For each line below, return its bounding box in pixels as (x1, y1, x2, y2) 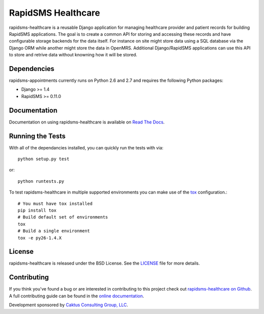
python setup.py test (18, 156, 69, 162)
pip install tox (18, 207, 57, 213)
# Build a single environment (18, 228, 90, 234)
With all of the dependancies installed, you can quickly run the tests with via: (9, 145, 164, 150)
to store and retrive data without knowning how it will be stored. (9, 52, 137, 58)
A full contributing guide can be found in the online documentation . (9, 293, 144, 299)
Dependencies (9, 64, 55, 73)
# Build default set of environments (18, 215, 109, 220)
